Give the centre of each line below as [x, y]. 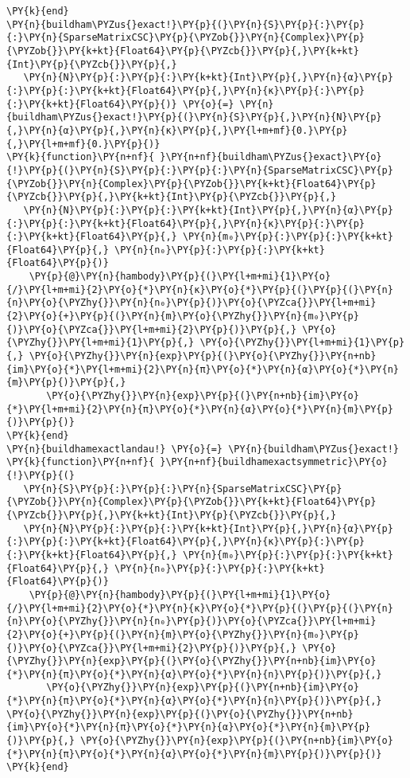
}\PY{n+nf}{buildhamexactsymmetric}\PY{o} [274, 462]
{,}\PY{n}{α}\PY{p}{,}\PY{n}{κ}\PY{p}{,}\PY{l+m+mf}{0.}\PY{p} [177, 130]
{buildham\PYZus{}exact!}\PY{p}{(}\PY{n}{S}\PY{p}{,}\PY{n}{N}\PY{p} [194, 117]
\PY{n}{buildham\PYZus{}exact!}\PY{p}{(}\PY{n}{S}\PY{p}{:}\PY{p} [186, 24]
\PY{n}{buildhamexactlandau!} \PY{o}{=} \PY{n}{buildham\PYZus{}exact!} [203, 449]
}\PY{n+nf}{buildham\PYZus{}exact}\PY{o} [271, 157]
